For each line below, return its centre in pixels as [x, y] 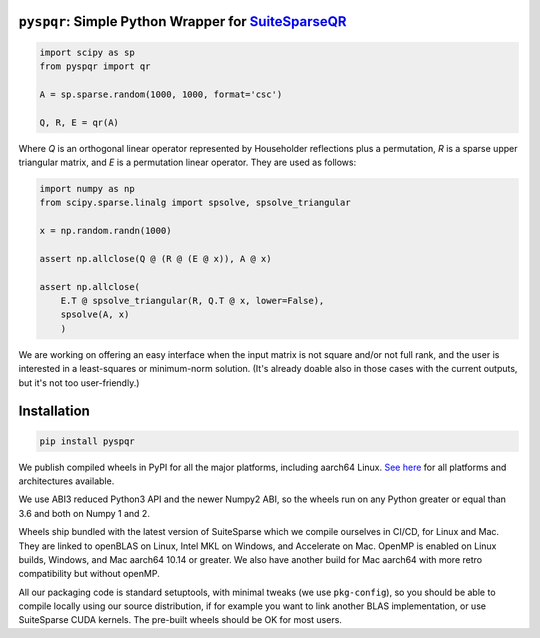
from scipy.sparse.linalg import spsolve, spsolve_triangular [195, 203]
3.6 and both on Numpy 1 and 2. [84, 513]
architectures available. [66, 481]
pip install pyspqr [87, 441]
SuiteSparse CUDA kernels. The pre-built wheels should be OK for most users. [180, 620]
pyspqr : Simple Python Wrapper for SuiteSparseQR [182, 21]
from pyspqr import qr [95, 66]
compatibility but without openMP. [89, 574]
